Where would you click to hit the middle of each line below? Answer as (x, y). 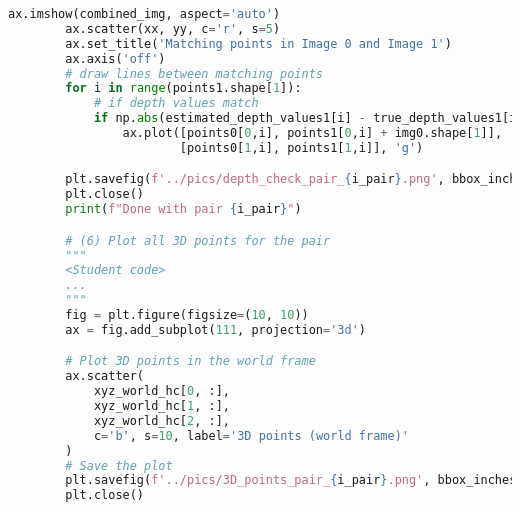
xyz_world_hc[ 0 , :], (161, 391)
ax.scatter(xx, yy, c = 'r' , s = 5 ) (173, 28)
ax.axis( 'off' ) (115, 58)
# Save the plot (119, 465)
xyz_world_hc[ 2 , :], (161, 420)
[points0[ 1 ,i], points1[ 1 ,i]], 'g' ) (301, 147)
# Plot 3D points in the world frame (190, 361)
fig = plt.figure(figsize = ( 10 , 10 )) (187, 315)
